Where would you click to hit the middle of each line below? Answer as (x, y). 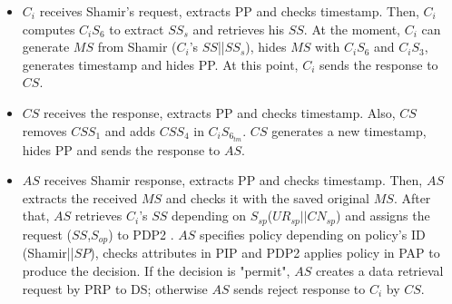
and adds (130, 130)
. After (412, 197)
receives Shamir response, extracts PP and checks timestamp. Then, (233, 180)
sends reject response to (300, 288)
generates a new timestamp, (349, 130)
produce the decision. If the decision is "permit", (156, 270)
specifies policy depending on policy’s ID (313, 234)
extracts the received (80, 197)
